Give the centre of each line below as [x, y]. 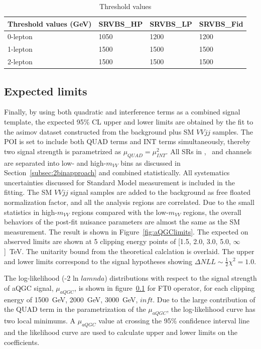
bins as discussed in [151, 162]
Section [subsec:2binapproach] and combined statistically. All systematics [117, 172]
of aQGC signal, [29, 287]
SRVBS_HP [121, 23]
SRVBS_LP [171, 23]
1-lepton [20, 49]
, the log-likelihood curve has [211, 309]
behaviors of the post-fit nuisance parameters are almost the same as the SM [122, 222]
